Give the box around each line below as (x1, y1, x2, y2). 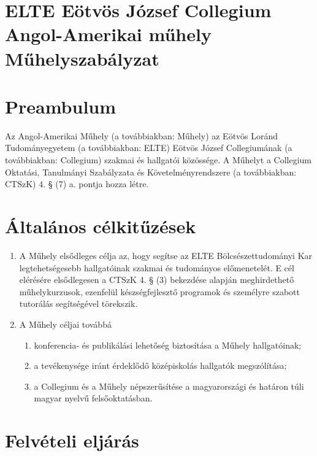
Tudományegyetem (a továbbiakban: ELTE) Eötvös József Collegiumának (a (5, 141, 292, 154)
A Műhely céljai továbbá (19, 317, 112, 330)
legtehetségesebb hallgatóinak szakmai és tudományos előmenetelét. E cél (19, 261, 294, 274)
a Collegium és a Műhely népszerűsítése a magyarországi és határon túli (34, 379, 304, 392)
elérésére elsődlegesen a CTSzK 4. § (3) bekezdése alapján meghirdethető (19, 273, 294, 286)
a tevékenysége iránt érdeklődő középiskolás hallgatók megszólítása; (34, 359, 287, 372)
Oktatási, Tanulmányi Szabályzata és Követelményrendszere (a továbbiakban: (5, 165, 297, 178)
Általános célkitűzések (5, 214, 196, 239)
